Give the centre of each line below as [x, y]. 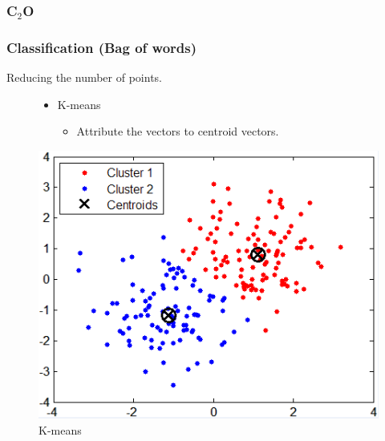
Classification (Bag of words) [101, 47]
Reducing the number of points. [84, 77]
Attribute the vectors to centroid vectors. [178, 131]
